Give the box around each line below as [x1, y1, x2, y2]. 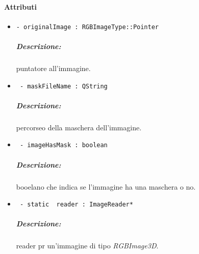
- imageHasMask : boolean [19, 142, 108, 149]
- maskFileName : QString [19, 82, 108, 90]
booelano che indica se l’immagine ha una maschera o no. [16, 181, 196, 192]
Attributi [4, 1, 37, 12]
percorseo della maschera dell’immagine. [16, 122, 142, 132]
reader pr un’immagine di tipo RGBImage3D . [16, 240, 159, 251]
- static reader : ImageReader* [19, 201, 133, 209]
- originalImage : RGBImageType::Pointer [16, 23, 159, 31]
